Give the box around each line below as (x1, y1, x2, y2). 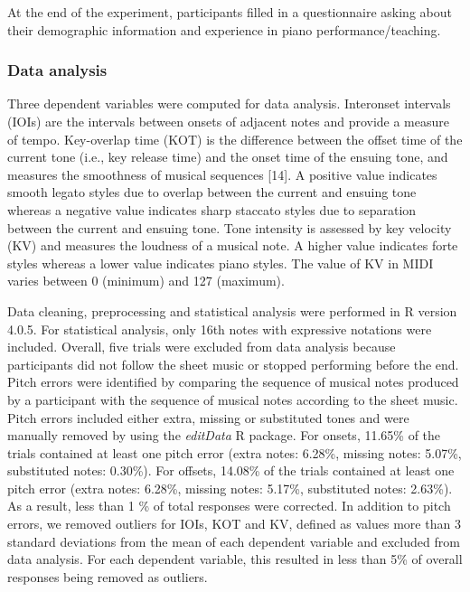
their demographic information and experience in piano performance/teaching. (7, 20, 441, 39)
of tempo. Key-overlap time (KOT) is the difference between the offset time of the (7, 129, 463, 148)
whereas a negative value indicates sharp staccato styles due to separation (7, 200, 417, 219)
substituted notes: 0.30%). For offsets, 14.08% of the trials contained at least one (7, 461, 455, 480)
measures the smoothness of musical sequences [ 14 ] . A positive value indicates (7, 164, 437, 183)
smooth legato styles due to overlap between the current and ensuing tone (7, 183, 417, 202)
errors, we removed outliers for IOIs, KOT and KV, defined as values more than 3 (7, 514, 461, 533)
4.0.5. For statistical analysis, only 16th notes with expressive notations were (7, 319, 432, 338)
